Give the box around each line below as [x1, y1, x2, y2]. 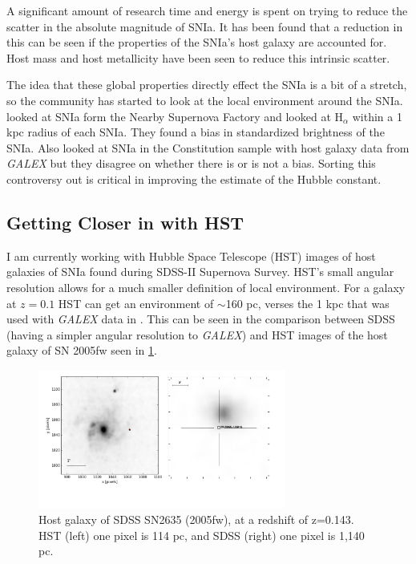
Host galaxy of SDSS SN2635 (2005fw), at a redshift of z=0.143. [38, 511, 354, 528]
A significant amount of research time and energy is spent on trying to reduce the [6, 2, 408, 18]
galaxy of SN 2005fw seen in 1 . [6, 342, 157, 359]
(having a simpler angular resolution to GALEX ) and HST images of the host [6, 326, 388, 343]
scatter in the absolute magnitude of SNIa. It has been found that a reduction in [6, 18, 403, 34]
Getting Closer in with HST [6, 209, 244, 234]
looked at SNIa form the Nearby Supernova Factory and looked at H [6, 108, 343, 124]
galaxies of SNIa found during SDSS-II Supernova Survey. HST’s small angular [6, 263, 394, 280]
